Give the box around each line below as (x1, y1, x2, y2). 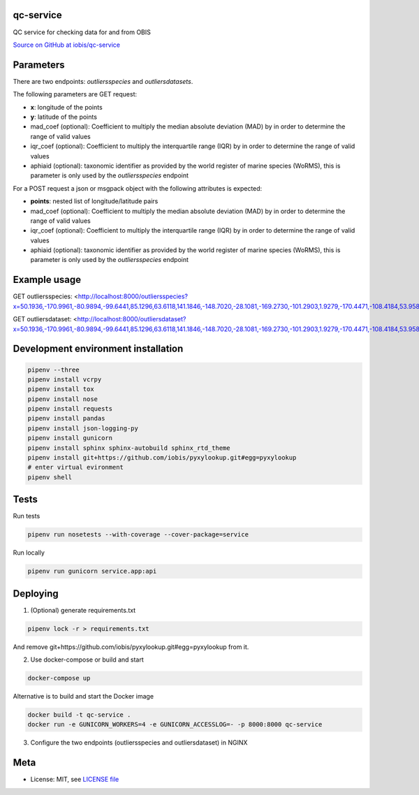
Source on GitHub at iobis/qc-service (13, 41, 121, 49)
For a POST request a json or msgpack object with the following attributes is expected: (13, 184, 263, 192)
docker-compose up (27, 674, 91, 683)
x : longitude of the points (30, 103, 103, 111)
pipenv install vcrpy (27, 375, 102, 384)
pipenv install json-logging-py (27, 424, 139, 432)
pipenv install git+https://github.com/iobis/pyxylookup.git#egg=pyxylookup (27, 454, 297, 462)
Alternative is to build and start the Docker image (13, 692, 154, 701)
